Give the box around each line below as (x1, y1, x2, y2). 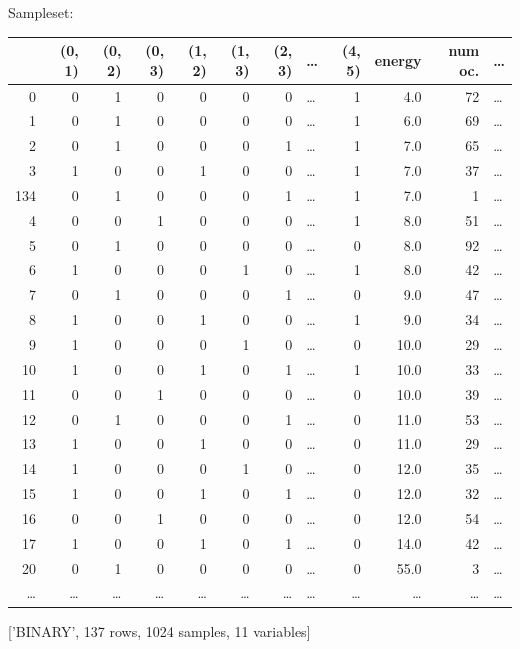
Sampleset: (8, 2, 74, 22)
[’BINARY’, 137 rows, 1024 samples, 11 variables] (8, 620, 311, 641)
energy (374, 49, 422, 70)
